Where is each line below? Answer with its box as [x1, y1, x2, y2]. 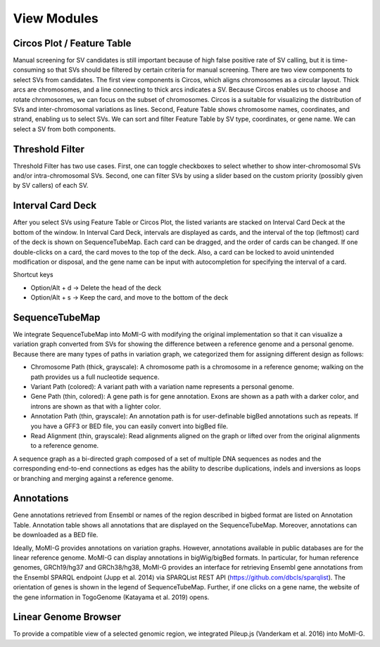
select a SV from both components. [13, 124, 116, 133]
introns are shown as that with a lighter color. [30, 402, 161, 411]
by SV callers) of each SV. [13, 181, 89, 190]
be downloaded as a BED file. [13, 531, 99, 539]
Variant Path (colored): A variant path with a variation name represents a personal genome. [30, 382, 295, 390]
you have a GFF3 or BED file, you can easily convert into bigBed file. [30, 422, 229, 430]
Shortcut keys [13, 271, 53, 279]
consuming [13, 65, 46, 74]
